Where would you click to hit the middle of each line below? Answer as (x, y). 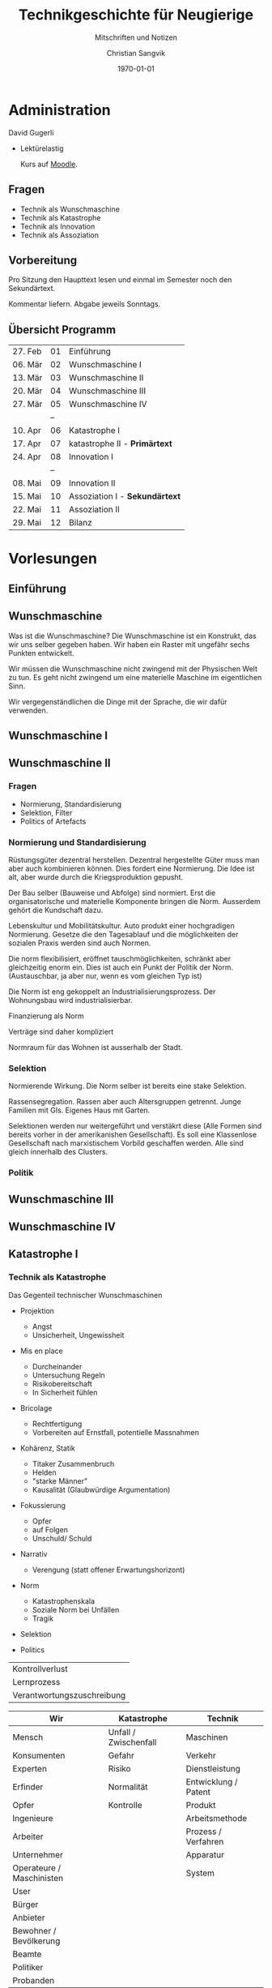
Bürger (25, 1904)
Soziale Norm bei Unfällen (76, 1609)
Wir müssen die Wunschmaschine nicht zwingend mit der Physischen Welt (133, 668)
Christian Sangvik (136, 53)
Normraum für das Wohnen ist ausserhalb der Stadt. (96, 1047)
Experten (30, 1768)
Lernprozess (36, 1682)
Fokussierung (43, 1505)
